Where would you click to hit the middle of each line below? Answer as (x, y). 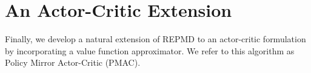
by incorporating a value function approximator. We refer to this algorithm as (150, 50)
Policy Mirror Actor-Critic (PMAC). (73, 62)
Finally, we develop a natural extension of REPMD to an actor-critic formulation (155, 39)
